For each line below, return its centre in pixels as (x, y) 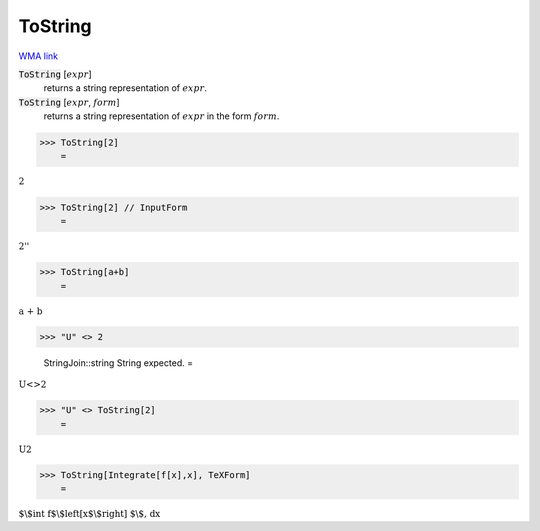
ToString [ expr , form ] (69, 102)
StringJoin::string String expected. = (118, 362)
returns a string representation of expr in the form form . (161, 116)
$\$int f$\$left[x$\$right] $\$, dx (89, 514)
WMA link (38, 56)
